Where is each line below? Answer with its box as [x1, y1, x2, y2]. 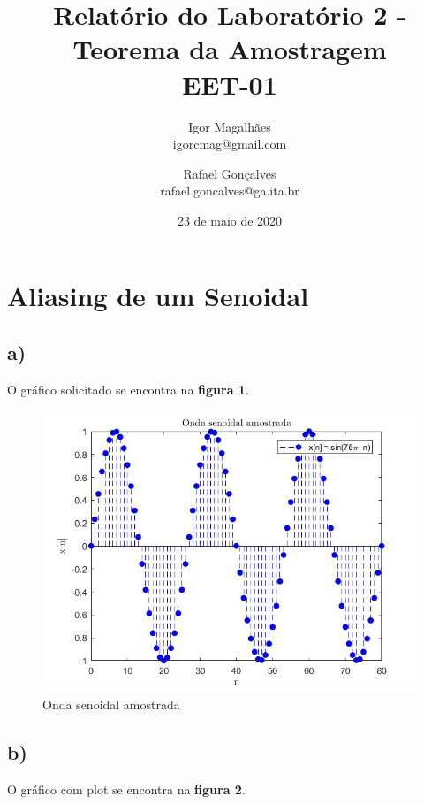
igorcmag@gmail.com [172, 134, 287, 153]
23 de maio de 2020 [177, 211, 283, 229]
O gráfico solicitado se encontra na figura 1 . [7, 379, 249, 398]
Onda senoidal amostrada [42, 695, 180, 714]
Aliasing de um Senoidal [7, 278, 309, 314]
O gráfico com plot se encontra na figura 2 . [7, 779, 246, 798]
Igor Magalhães [188, 117, 271, 135]
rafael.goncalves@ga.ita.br [160, 181, 299, 200]
